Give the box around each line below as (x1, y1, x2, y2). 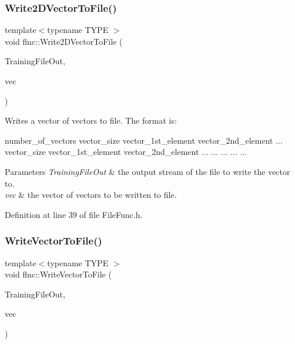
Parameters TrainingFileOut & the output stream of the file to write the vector (5, 165, 290, 177)
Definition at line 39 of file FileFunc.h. (5, 208, 143, 220)
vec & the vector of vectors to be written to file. (5, 188, 177, 201)
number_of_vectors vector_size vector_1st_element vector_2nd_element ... (5, 134, 283, 146)
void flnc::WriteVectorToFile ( (5, 268, 112, 280)
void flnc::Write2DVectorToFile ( (5, 35, 123, 47)
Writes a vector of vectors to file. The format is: (5, 114, 177, 127)
